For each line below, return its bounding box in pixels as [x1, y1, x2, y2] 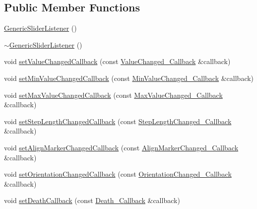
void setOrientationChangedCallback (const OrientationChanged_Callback [4, 169, 232, 179]
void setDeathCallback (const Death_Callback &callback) [4, 195, 180, 206]
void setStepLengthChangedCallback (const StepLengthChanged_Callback [4, 116, 232, 126]
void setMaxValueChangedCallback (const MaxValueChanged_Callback [4, 89, 223, 100]
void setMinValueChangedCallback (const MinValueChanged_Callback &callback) [4, 72, 254, 83]
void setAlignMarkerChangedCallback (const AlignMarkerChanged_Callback [4, 142, 239, 152]
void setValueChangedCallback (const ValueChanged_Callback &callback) [4, 56, 231, 67]
